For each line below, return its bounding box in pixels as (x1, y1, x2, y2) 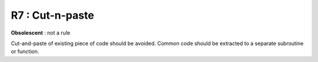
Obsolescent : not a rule (11, 29, 71, 36)
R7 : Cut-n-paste (11, 9, 94, 22)
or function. (11, 48, 39, 55)
